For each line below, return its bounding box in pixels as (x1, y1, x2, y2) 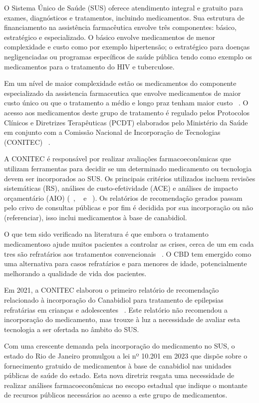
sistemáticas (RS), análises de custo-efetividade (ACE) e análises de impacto (4, 183, 238, 193)
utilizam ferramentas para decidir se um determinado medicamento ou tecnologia (4, 163, 252, 173)
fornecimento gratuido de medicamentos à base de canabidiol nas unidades (4, 360, 232, 371)
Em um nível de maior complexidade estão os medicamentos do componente (4, 78, 237, 88)
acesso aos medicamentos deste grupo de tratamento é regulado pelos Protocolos (4, 107, 250, 117)
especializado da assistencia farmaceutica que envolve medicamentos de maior (4, 87, 241, 98)
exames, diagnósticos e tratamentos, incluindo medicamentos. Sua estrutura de (4, 12, 245, 22)
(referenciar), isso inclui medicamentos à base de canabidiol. (4, 212, 187, 222)
